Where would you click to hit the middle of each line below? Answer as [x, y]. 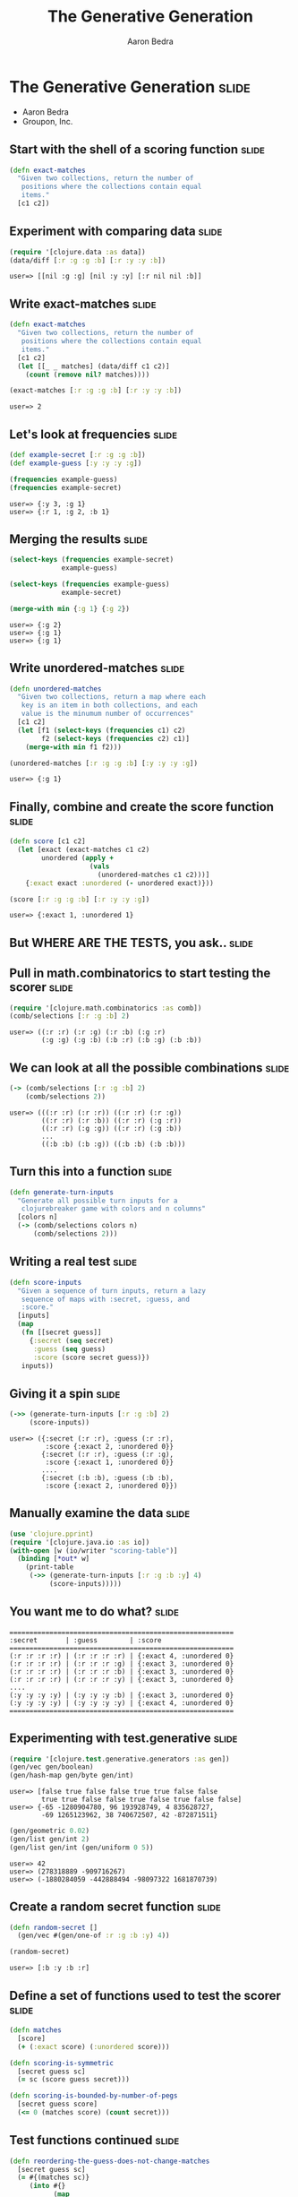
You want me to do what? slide [94, 1611]
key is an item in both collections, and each [110, 705]
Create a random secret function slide [115, 1907]
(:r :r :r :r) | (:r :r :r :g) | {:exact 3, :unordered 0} [122, 1664]
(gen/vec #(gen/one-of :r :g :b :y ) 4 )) [94, 1936]
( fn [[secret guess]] [61, 1332]
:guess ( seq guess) [69, 1349]
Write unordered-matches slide [97, 668]
